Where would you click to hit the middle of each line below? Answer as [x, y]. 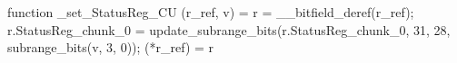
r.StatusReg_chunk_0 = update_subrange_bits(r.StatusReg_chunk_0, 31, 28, [229, 29]
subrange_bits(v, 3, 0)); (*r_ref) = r [111, 47]
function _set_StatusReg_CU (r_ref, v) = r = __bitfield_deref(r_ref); [211, 12]
